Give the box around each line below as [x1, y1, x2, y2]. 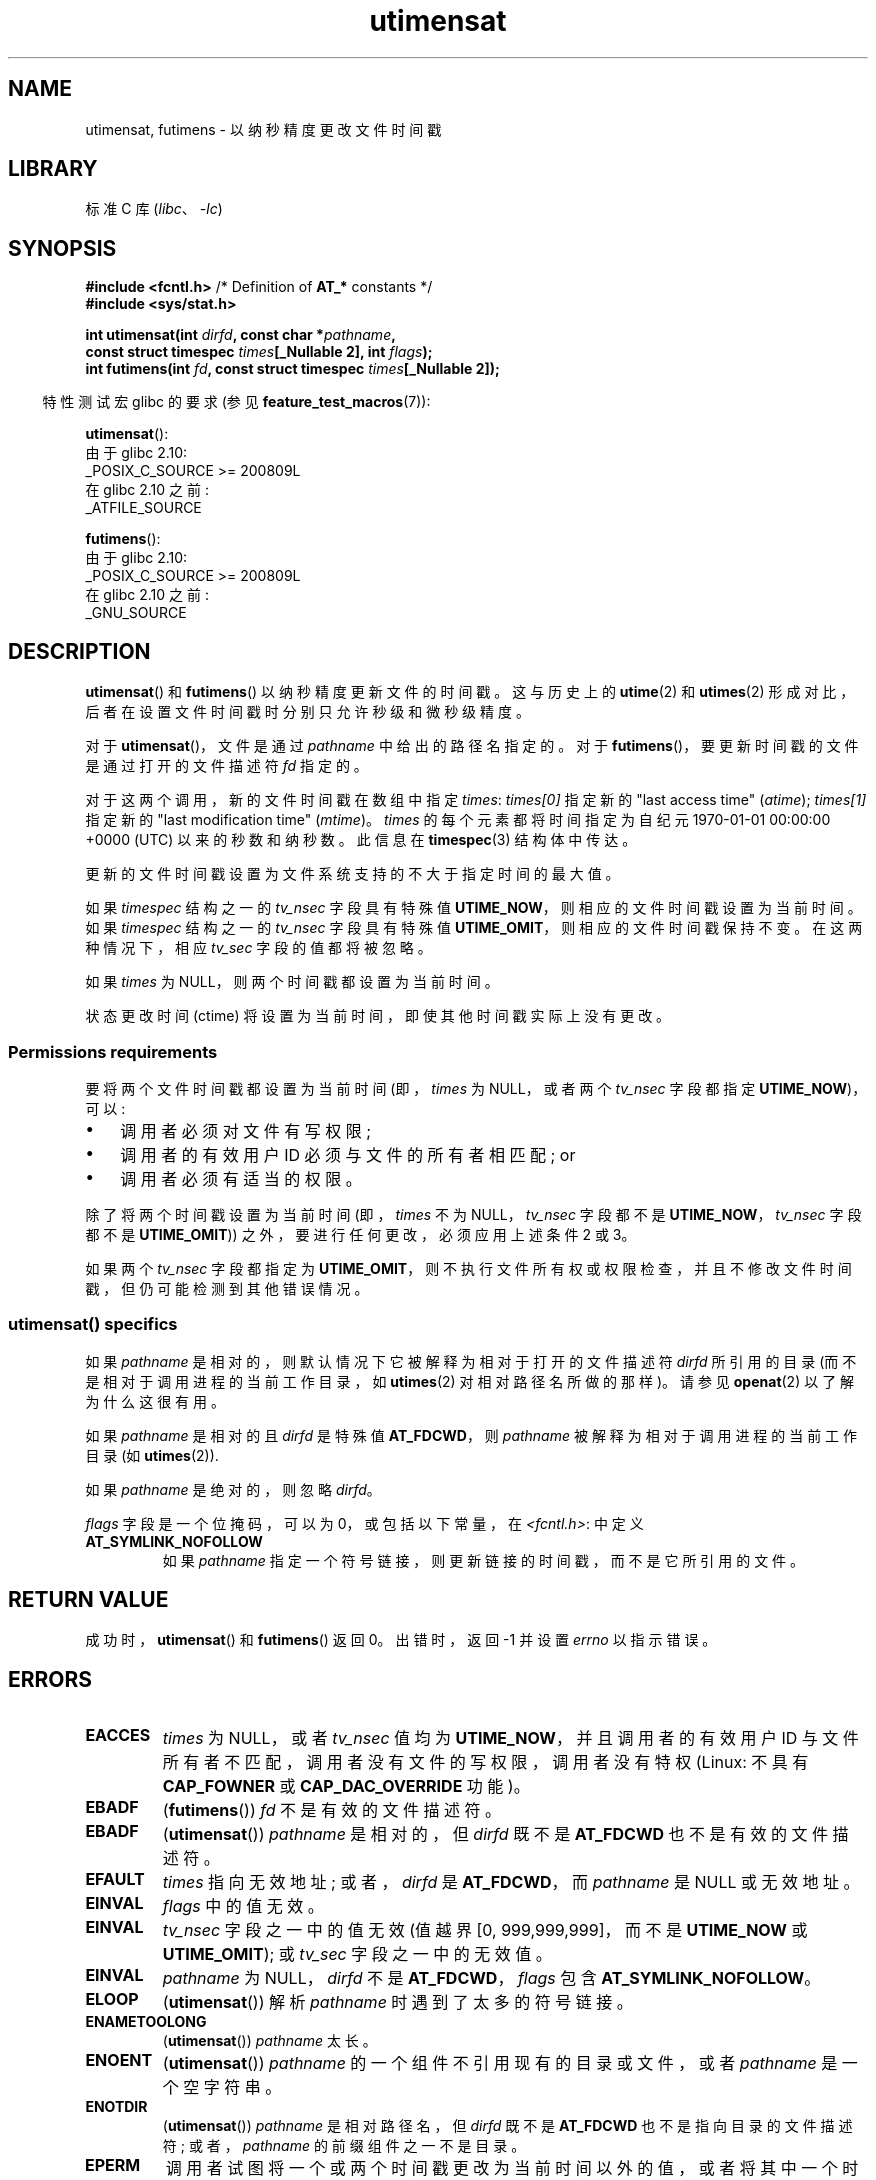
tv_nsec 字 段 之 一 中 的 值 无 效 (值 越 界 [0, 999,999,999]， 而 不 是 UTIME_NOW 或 [162, 1920, 808, 1941]
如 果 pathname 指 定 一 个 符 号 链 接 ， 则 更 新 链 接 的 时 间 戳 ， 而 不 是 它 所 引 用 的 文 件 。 [162, 1551, 805, 1569]
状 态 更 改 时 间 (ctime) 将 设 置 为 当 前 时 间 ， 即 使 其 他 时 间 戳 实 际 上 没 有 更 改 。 [85, 1007, 671, 1025]
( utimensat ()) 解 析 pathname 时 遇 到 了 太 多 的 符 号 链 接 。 [162, 1992, 633, 2013]
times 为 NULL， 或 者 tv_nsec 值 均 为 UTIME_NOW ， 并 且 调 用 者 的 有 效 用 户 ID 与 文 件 [162, 1728, 859, 1749]
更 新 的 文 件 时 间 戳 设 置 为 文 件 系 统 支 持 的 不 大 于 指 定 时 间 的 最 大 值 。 [85, 865, 620, 883]
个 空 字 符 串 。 [162, 2077, 282, 2098]
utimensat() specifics [8, 1314, 178, 1335]
